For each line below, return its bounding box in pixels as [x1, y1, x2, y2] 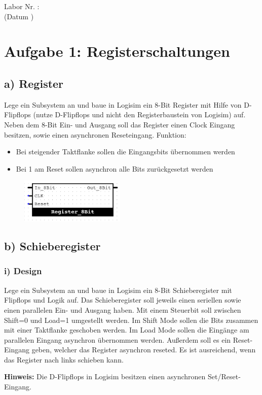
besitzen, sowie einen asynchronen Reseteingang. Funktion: [4, 129, 186, 140]
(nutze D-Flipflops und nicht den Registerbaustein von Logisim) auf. [33, 109, 246, 120]
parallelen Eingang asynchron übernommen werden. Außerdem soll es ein [4, 334, 231, 345]
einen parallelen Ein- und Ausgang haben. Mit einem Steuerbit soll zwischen [4, 304, 241, 315]
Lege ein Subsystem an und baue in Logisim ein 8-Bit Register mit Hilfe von [4, 99, 242, 110]
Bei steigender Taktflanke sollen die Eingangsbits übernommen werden [16, 146, 235, 157]
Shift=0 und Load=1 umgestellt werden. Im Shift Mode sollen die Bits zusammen [4, 314, 258, 325]
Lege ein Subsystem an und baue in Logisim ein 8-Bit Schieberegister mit [4, 284, 232, 295]
